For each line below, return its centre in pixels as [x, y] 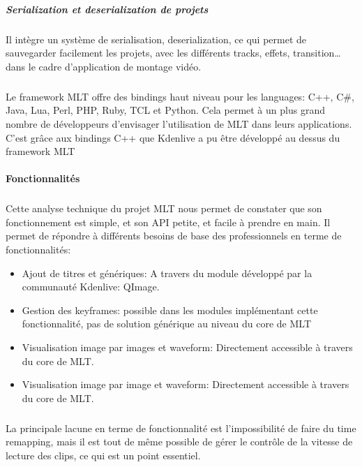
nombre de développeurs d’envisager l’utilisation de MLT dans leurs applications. [179, 123]
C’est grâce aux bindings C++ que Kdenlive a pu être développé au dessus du [173, 137]
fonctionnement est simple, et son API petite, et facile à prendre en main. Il [168, 222]
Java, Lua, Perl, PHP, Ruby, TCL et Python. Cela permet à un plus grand [165, 110]
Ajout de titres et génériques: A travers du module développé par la [167, 273]
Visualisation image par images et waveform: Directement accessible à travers [187, 347]
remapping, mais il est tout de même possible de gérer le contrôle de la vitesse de [179, 442]
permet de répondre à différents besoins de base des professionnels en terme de [174, 236]
